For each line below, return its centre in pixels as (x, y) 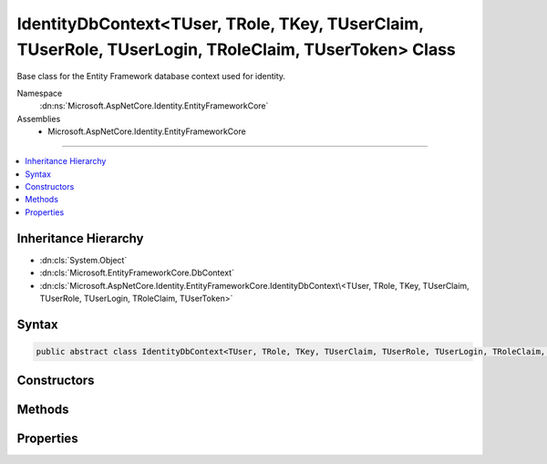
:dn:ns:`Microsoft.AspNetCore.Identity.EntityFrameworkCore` (154, 106)
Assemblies (39, 119)
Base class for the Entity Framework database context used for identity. (151, 77)
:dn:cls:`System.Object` (83, 260)
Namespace (40, 93)
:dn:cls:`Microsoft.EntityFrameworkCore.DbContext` (137, 273)
